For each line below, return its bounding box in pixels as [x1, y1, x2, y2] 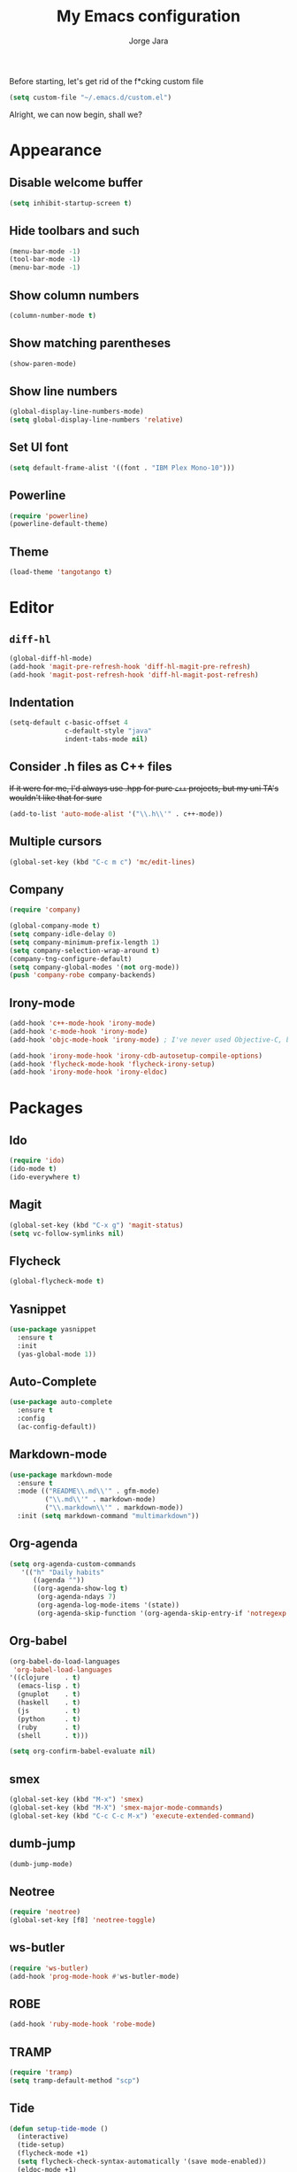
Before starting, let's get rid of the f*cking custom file [9, 75, 204, 86]
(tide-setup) [17, 2141, 65, 2150]
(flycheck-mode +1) [17, 2149, 89, 2158]
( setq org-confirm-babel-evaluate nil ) [9, 1747, 156, 1756]
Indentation [9, 695, 75, 710]
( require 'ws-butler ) [9, 1964, 89, 1973]
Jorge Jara [128, 35, 169, 46]
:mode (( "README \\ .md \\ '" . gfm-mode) [17, 1486, 161, 1496]
